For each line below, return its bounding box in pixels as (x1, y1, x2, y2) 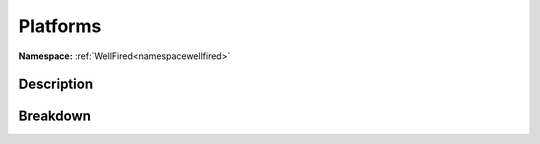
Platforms (18, 15, 102, 37)
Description (18, 76, 94, 93)
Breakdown (18, 108, 92, 125)
